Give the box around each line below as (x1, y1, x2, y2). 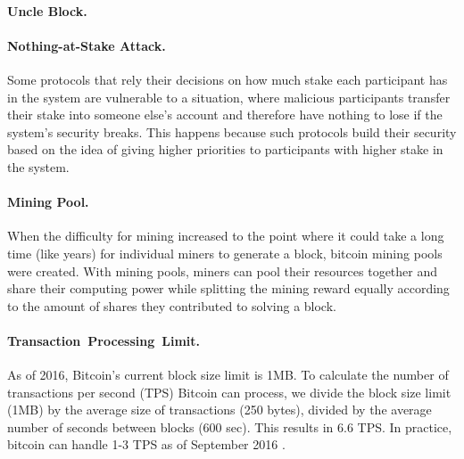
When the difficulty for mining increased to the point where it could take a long (7, 226, 444, 245)
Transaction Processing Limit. (7, 331, 201, 349)
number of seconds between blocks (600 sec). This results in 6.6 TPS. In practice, (7, 417, 452, 436)
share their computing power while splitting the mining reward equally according (7, 279, 450, 298)
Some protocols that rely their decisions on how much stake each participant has (7, 70, 448, 88)
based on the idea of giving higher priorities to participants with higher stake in (7, 140, 443, 159)
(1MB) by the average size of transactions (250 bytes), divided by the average (7, 400, 432, 419)
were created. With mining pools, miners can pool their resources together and (7, 261, 438, 280)
